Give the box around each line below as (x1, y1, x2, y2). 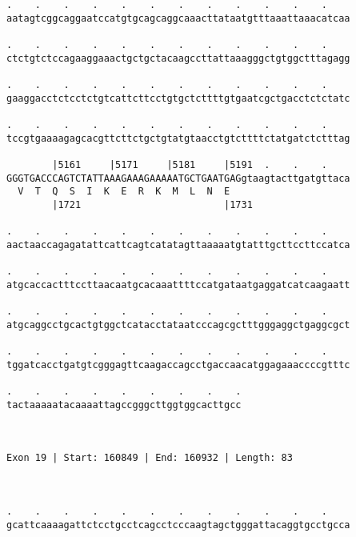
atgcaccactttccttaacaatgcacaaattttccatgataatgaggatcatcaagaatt (6, 279, 350, 291)
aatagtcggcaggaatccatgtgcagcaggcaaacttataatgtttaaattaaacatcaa (6, 12, 350, 24)
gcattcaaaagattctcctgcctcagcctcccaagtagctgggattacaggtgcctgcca (6, 519, 350, 531)
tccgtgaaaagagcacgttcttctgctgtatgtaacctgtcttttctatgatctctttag (6, 132, 350, 144)
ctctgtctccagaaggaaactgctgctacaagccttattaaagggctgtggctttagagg (6, 52, 350, 64)
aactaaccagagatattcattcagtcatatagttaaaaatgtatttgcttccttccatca (6, 238, 350, 250)
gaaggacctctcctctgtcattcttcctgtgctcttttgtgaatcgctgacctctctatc (6, 92, 350, 104)
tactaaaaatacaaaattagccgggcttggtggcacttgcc (6, 399, 242, 411)
